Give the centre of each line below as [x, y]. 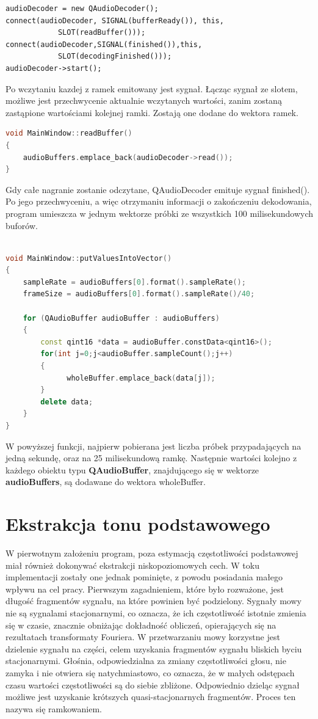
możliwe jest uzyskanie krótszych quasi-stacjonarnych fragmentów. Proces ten [151, 697]
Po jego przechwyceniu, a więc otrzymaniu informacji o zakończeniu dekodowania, [159, 201]
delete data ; [67, 402]
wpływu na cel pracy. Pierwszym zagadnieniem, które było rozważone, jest [145, 589]
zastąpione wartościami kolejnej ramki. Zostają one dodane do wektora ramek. [152, 112]
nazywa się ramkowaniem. [54, 708]
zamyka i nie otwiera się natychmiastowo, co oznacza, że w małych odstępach [150, 673]
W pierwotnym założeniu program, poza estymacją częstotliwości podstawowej [152, 553]
